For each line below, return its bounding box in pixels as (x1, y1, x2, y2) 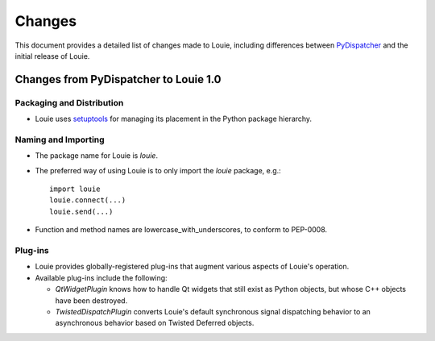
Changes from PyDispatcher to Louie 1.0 (14, 73, 222, 86)
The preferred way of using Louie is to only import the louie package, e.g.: (35, 165, 281, 175)
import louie (49, 185, 101, 193)
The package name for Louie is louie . (35, 151, 159, 160)
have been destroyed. (55, 295, 128, 306)
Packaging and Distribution (14, 97, 124, 108)
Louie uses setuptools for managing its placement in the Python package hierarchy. (35, 114, 313, 124)
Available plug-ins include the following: (35, 272, 168, 282)
